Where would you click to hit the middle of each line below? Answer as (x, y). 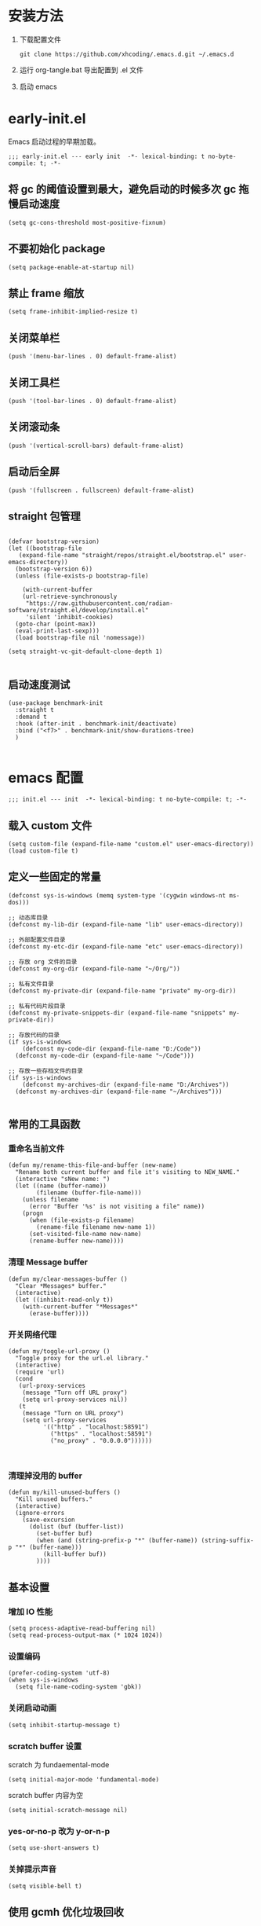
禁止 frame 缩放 (46, 293)
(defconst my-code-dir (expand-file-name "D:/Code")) (112, 1049)
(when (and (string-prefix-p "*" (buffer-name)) (117, 1541)
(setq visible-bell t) (45, 1886)
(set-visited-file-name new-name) (85, 1234)
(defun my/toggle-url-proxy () (59, 1352)
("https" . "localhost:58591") (101, 1434)
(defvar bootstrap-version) (54, 542)
